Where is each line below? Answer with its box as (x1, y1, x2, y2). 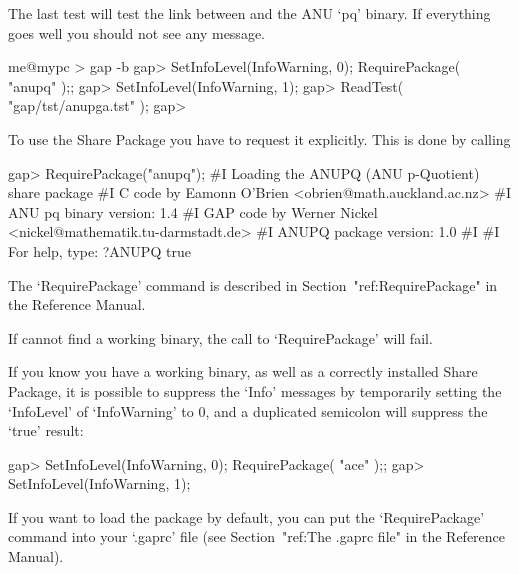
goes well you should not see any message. (8, 22, 265, 43)
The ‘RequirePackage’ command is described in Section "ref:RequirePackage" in (8, 274, 498, 295)
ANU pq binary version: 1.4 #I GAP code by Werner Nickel (8, 201, 378, 222)
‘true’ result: (8, 420, 84, 441)
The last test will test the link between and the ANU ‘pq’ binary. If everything (8, 3, 491, 23)
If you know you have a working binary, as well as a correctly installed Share (8, 361, 478, 382)
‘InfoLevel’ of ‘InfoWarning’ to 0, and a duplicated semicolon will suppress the (8, 400, 488, 421)
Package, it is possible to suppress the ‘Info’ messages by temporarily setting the (8, 380, 502, 401)
